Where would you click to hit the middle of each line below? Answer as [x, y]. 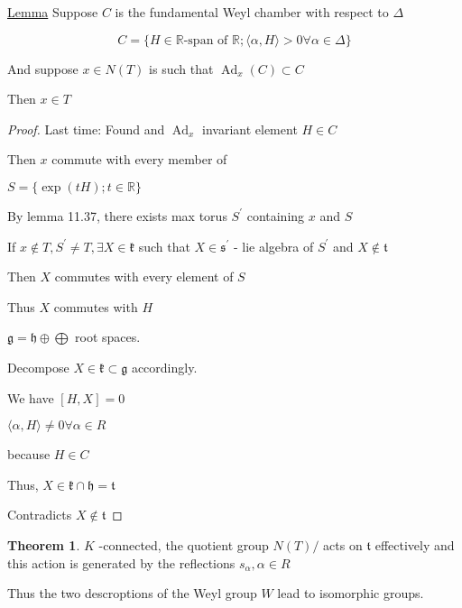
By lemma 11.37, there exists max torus [117, 215]
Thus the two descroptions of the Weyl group [132, 593]
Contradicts [40, 515]
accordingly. [164, 367]
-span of [206, 40]
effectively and [415, 544]
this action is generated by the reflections [121, 562]
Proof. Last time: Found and [86, 129]
